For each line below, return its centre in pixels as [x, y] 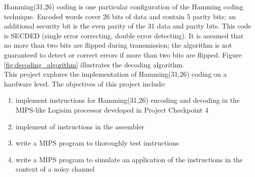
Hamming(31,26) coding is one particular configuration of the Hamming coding [124, 6]
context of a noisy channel [55, 169]
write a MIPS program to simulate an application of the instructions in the [129, 159]
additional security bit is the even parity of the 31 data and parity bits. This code [128, 26]
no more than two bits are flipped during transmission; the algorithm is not [118, 45]
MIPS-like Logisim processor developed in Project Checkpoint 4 [112, 109]
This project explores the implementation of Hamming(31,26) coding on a [115, 74]
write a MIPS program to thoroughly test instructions [97, 143]
